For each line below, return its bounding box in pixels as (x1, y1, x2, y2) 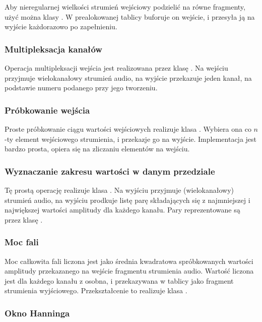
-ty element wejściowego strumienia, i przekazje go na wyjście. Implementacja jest (5, 133, 257, 144)
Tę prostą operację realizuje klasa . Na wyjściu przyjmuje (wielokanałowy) (5, 185, 234, 195)
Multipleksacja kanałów (5, 42, 102, 55)
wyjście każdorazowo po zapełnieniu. (5, 21, 117, 32)
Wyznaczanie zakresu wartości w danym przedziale (5, 165, 215, 177)
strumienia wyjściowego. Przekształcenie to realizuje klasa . (5, 285, 187, 296)
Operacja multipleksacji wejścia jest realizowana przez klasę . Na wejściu (5, 63, 228, 73)
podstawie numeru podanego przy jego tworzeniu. (5, 82, 158, 93)
